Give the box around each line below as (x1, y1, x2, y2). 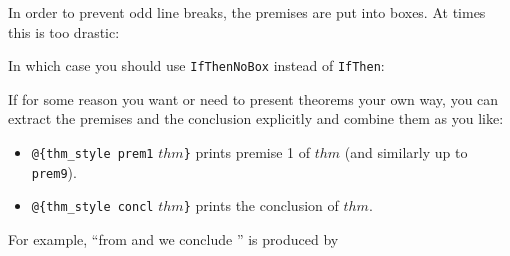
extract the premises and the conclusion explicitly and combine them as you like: (8, 108, 504, 129)
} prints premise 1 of (183, 142, 311, 163)
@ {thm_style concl (31, 200, 154, 215)
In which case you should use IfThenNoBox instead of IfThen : (8, 55, 385, 76)
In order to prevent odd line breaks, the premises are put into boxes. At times (8, 2, 486, 22)
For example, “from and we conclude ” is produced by (8, 229, 339, 249)
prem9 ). (31, 161, 77, 182)
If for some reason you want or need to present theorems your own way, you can (8, 88, 499, 109)
